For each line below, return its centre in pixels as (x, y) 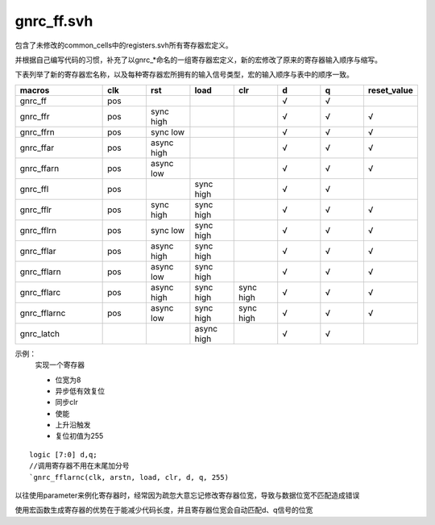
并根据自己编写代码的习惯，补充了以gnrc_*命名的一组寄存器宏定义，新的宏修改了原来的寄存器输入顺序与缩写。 (199, 60)
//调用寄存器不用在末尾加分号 (79, 466)
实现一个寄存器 (60, 365)
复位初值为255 (79, 436)
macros (35, 90)
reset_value (391, 90)
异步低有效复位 (80, 390)
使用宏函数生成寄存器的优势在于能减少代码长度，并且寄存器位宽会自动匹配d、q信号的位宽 (164, 510)
